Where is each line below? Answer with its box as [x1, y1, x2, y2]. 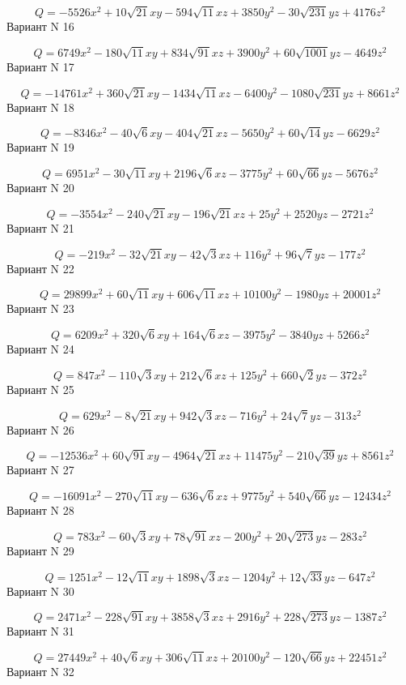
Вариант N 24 [6, 340, 74, 357]
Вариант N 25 [6, 380, 74, 397]
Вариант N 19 [6, 139, 74, 156]
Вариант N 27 [6, 461, 74, 478]
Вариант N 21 [6, 219, 74, 236]
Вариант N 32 [6, 663, 74, 680]
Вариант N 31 [6, 623, 74, 640]
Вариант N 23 [6, 300, 74, 317]
